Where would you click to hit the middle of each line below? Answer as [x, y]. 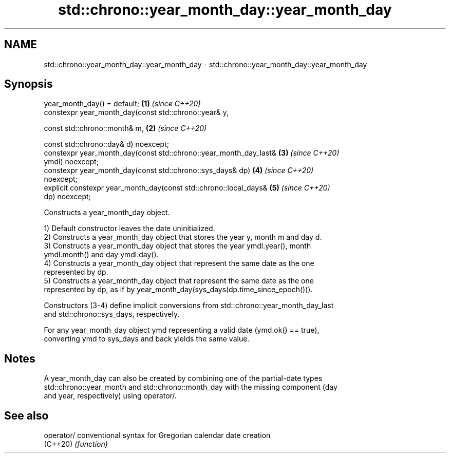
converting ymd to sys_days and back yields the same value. [147, 339]
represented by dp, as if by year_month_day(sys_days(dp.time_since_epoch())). [178, 290]
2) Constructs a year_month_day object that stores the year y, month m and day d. [183, 237]
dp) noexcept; [67, 197]
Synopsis [29, 84]
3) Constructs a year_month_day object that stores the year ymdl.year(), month [177, 246]
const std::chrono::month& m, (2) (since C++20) [125, 128]
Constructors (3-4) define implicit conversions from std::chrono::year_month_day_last [189, 306]
